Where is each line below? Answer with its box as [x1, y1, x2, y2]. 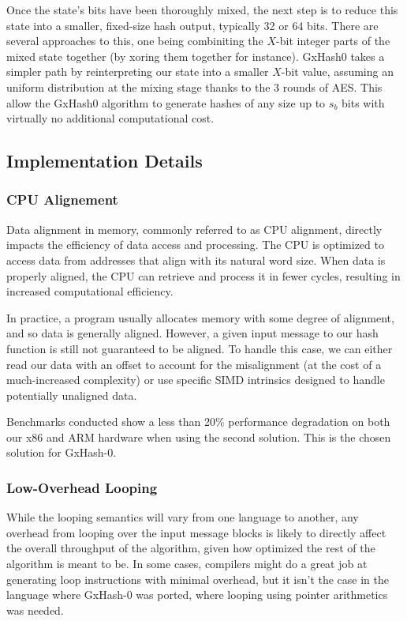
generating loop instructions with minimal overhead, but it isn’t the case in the [6, 570, 390, 587]
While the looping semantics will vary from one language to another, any [6, 509, 359, 525]
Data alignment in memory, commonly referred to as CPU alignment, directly [6, 220, 383, 237]
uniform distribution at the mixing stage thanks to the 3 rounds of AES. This [6, 78, 383, 95]
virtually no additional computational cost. [6, 110, 215, 126]
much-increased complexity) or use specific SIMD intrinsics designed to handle [6, 371, 385, 388]
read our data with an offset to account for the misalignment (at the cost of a [6, 356, 382, 372]
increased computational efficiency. [6, 283, 174, 299]
